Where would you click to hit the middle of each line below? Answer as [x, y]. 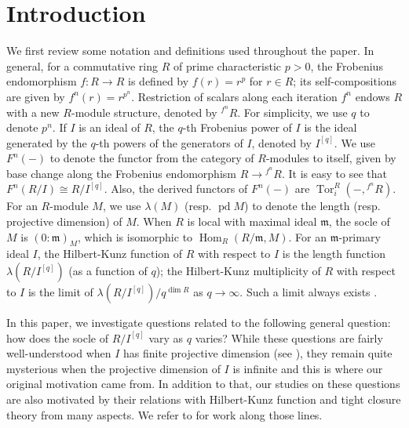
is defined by [159, 81]
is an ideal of [110, 127]
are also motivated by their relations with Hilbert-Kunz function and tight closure [204, 399]
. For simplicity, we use [292, 112]
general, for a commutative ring [82, 65]
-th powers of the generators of [169, 142]
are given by [36, 96]
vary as [166, 337]
